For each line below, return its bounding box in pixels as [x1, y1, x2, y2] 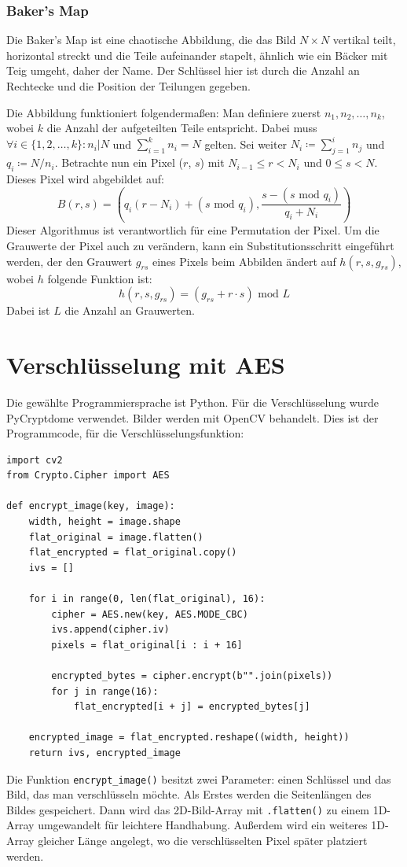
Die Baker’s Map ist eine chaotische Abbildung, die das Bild [6, 31, 296, 48]
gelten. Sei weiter [204, 135, 288, 152]
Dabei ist [6, 302, 50, 319]
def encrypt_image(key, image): [6, 500, 175, 512]
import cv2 [6, 454, 63, 466]
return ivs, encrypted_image [28, 747, 181, 758]
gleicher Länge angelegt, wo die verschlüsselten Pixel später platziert [38, 832, 368, 849]
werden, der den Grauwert [6, 253, 133, 269]
